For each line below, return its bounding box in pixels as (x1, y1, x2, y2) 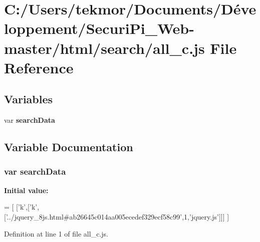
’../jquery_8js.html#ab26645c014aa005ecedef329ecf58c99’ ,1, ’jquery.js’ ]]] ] (6, 211, 229, 222)
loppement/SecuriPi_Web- (4, 18, 194, 38)
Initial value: (4, 185, 49, 195)
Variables (4, 91, 53, 107)
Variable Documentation (4, 139, 133, 155)
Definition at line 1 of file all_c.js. (4, 228, 108, 239)
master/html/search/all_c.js (4, 37, 205, 58)
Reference (4, 57, 74, 77)
